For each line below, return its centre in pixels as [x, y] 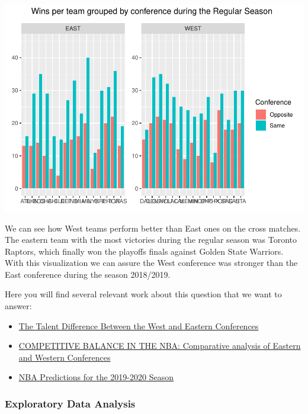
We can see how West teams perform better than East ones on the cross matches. [153, 228]
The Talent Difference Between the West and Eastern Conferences [139, 325]
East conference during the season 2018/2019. [88, 274]
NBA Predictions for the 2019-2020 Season [96, 377]
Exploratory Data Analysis [70, 403]
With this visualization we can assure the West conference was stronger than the [151, 263]
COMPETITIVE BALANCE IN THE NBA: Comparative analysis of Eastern [160, 346]
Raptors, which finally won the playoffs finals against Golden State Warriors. [144, 251]
